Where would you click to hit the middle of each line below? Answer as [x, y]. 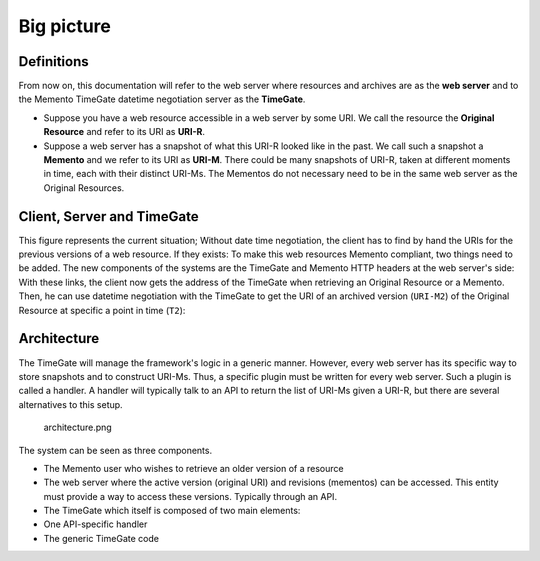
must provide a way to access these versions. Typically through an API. [190, 496]
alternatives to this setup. [71, 404]
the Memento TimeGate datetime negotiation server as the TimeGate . [162, 99]
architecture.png [77, 427]
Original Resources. [84, 187]
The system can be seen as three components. [115, 450]
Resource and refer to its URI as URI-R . [124, 132]
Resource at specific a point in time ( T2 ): [102, 310]
